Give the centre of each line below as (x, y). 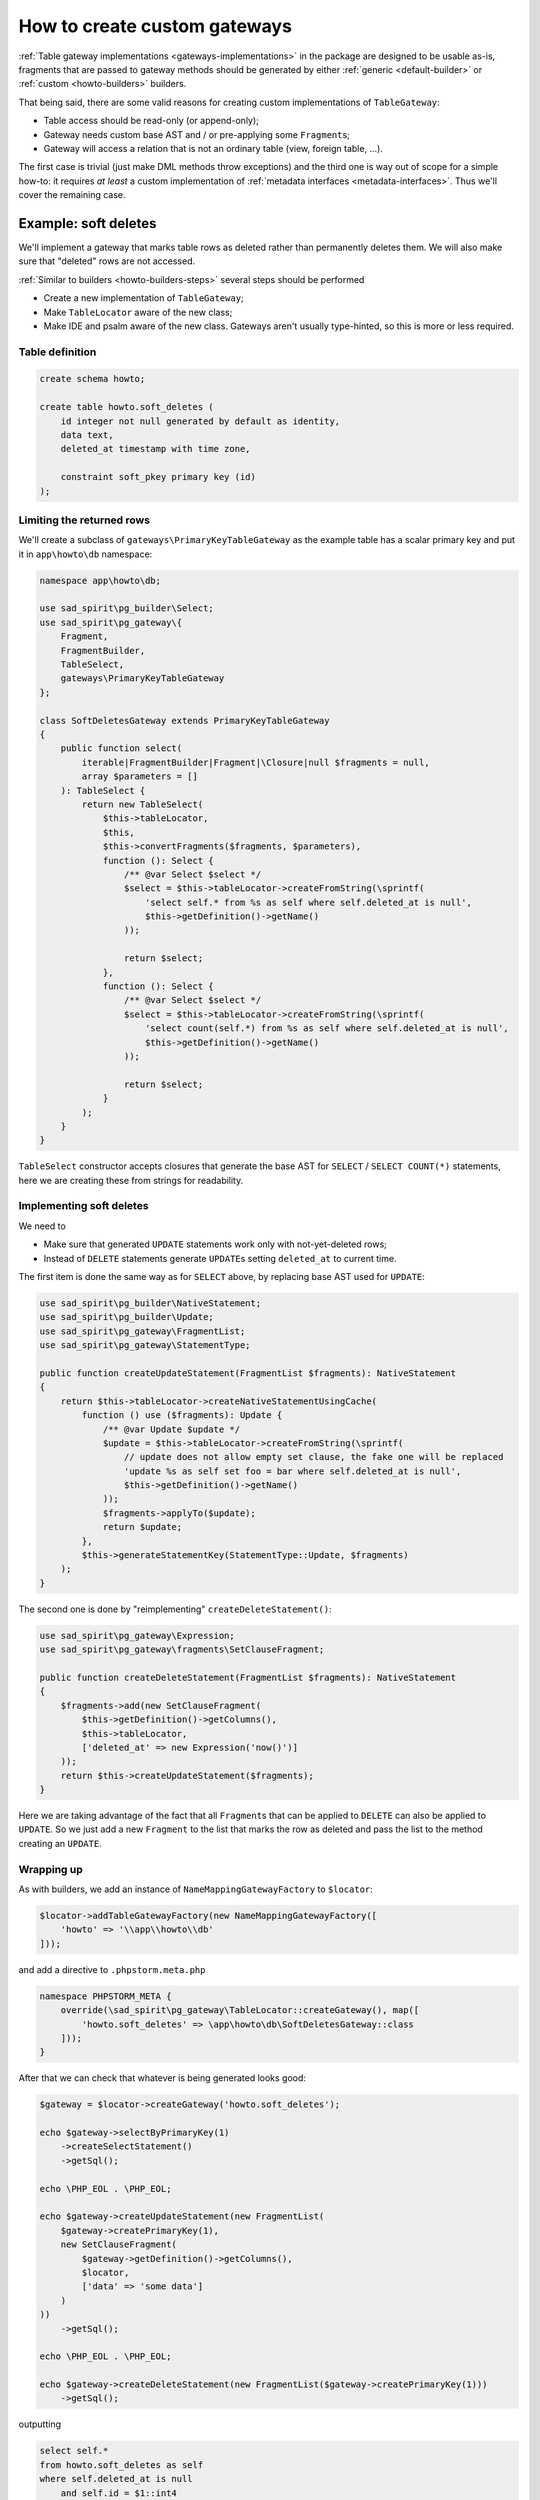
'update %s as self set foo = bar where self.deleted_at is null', (292, 1471)
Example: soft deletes (87, 223)
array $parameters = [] (140, 776)
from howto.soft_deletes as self (121, 2464)
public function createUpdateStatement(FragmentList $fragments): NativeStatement (248, 1373)
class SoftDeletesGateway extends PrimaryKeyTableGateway (184, 720)
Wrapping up (51, 1869)
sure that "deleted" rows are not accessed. (106, 261)
